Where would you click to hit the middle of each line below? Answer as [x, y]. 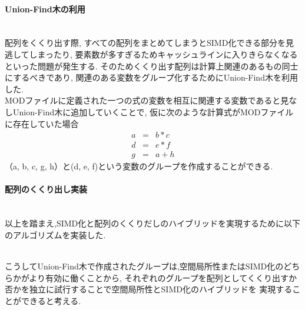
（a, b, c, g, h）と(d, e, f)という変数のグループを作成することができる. [139, 166]
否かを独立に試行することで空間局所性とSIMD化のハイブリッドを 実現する [149, 289]
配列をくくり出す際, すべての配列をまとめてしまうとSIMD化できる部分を [145, 43]
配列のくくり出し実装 [46, 189]
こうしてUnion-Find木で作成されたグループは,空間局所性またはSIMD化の [144, 266]
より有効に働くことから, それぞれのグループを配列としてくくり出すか [163, 277]
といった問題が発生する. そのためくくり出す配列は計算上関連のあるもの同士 [152, 66]
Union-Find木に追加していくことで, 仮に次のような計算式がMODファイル [153, 111]
